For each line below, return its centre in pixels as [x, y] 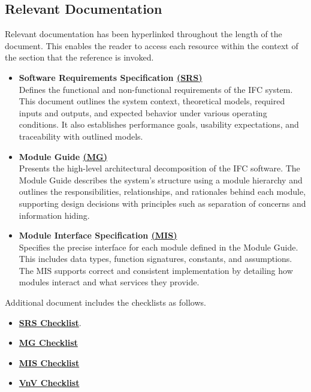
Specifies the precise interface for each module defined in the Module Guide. [158, 247]
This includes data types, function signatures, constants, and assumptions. [155, 259]
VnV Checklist [49, 383]
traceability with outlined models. [81, 136]
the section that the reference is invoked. [79, 57]
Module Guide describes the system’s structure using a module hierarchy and [161, 180]
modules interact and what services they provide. [109, 282]
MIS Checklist [49, 362]
